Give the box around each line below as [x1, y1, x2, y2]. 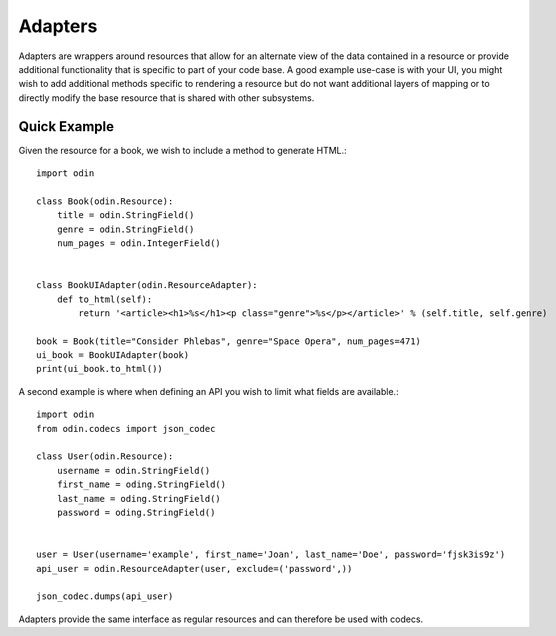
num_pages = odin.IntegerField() [56, 237, 222, 249]
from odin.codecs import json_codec [36, 423, 216, 434]
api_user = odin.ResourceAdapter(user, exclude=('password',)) [36, 563, 353, 574]
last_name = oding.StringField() [56, 493, 222, 504]
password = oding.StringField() [56, 507, 216, 518]
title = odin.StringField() [56, 210, 195, 221]
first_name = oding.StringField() [56, 479, 227, 490]
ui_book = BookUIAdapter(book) [36, 350, 190, 361]
